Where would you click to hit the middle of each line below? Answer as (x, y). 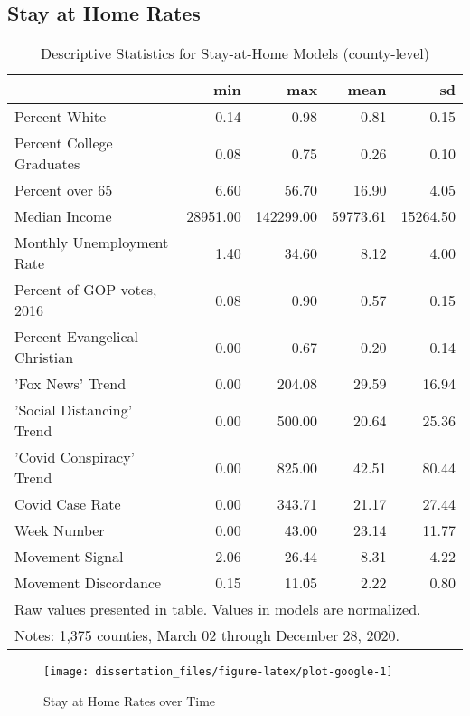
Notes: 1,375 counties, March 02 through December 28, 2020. (207, 635)
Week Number (60, 530)
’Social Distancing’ (74, 410)
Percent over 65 (64, 190)
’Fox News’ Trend (70, 384)
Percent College (64, 143)
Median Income (63, 216)
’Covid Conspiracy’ (75, 457)
